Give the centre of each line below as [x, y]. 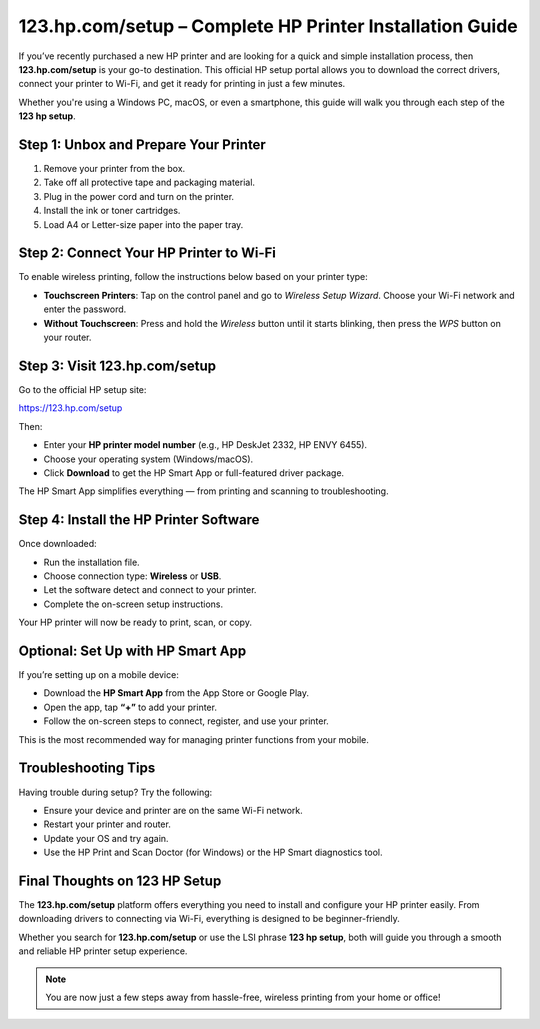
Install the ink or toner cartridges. [112, 211]
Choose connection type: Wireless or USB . [132, 576]
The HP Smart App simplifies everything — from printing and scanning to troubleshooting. [203, 491]
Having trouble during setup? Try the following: [115, 792]
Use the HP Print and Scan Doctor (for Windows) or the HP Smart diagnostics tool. [213, 852]
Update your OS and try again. [106, 838]
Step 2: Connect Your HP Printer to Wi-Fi [147, 253]
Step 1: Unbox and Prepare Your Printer [142, 144]
